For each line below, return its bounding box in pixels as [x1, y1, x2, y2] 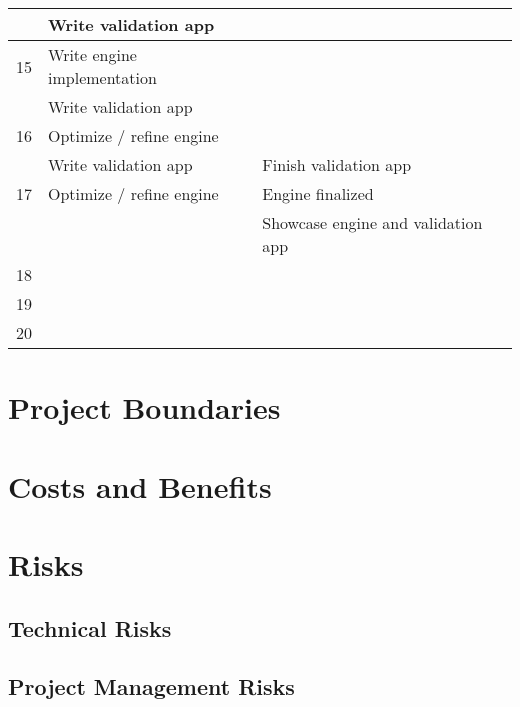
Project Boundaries [8, 387, 281, 428]
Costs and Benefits [8, 465, 272, 506]
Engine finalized [262, 182, 374, 205]
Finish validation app [262, 153, 412, 176]
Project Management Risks [8, 671, 295, 702]
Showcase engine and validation [262, 211, 483, 234]
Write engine [48, 43, 137, 66]
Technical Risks [8, 612, 172, 643]
